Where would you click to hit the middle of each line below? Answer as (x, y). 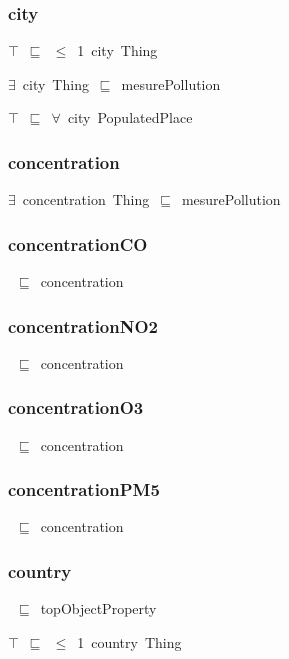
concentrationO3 (76, 407)
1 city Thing (117, 50)
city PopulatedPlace (130, 117)
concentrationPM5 (84, 489)
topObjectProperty (98, 608)
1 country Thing (129, 641)
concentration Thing (86, 199)
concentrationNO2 (83, 325)
